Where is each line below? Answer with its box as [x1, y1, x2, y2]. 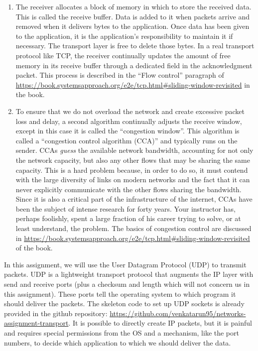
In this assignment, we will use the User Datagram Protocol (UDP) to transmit [4, 259, 247, 269]
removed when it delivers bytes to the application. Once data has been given [15, 21, 250, 31]
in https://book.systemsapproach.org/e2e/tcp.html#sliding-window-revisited [15, 233, 250, 243]
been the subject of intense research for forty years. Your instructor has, [15, 203, 236, 214]
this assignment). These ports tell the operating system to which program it [4, 288, 236, 299]
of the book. [15, 242, 53, 253]
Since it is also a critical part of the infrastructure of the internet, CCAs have [15, 194, 253, 204]
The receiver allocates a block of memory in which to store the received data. [15, 1, 252, 11]
